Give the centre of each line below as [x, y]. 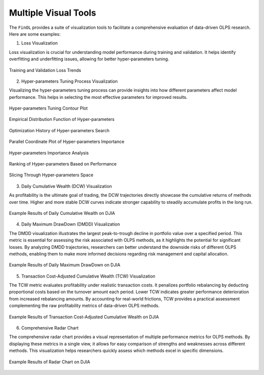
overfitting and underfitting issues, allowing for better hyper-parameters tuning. [89, 59]
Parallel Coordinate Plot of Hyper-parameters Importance [67, 141]
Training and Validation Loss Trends [45, 70]
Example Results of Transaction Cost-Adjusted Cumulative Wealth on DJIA [84, 317]
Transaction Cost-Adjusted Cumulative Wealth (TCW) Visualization [88, 276]
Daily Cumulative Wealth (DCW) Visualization [67, 186]
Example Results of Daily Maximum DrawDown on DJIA [65, 265]
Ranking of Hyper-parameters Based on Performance [63, 164]
